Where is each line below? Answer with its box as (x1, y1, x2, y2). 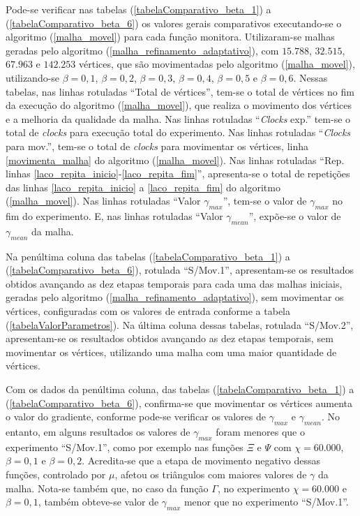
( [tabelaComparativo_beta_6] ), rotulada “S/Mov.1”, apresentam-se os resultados (6, 263, 354, 277)
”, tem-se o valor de (223, 193, 307, 208)
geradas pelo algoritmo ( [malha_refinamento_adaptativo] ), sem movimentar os (6, 290, 344, 304)
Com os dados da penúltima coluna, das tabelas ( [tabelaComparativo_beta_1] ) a (6, 382, 354, 397)
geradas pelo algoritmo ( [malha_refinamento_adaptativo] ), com (6, 43, 279, 57)
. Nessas (293, 70, 328, 84)
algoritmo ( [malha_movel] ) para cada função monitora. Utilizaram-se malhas (6, 29, 335, 44)
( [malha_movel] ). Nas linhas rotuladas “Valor (6, 193, 201, 208)
